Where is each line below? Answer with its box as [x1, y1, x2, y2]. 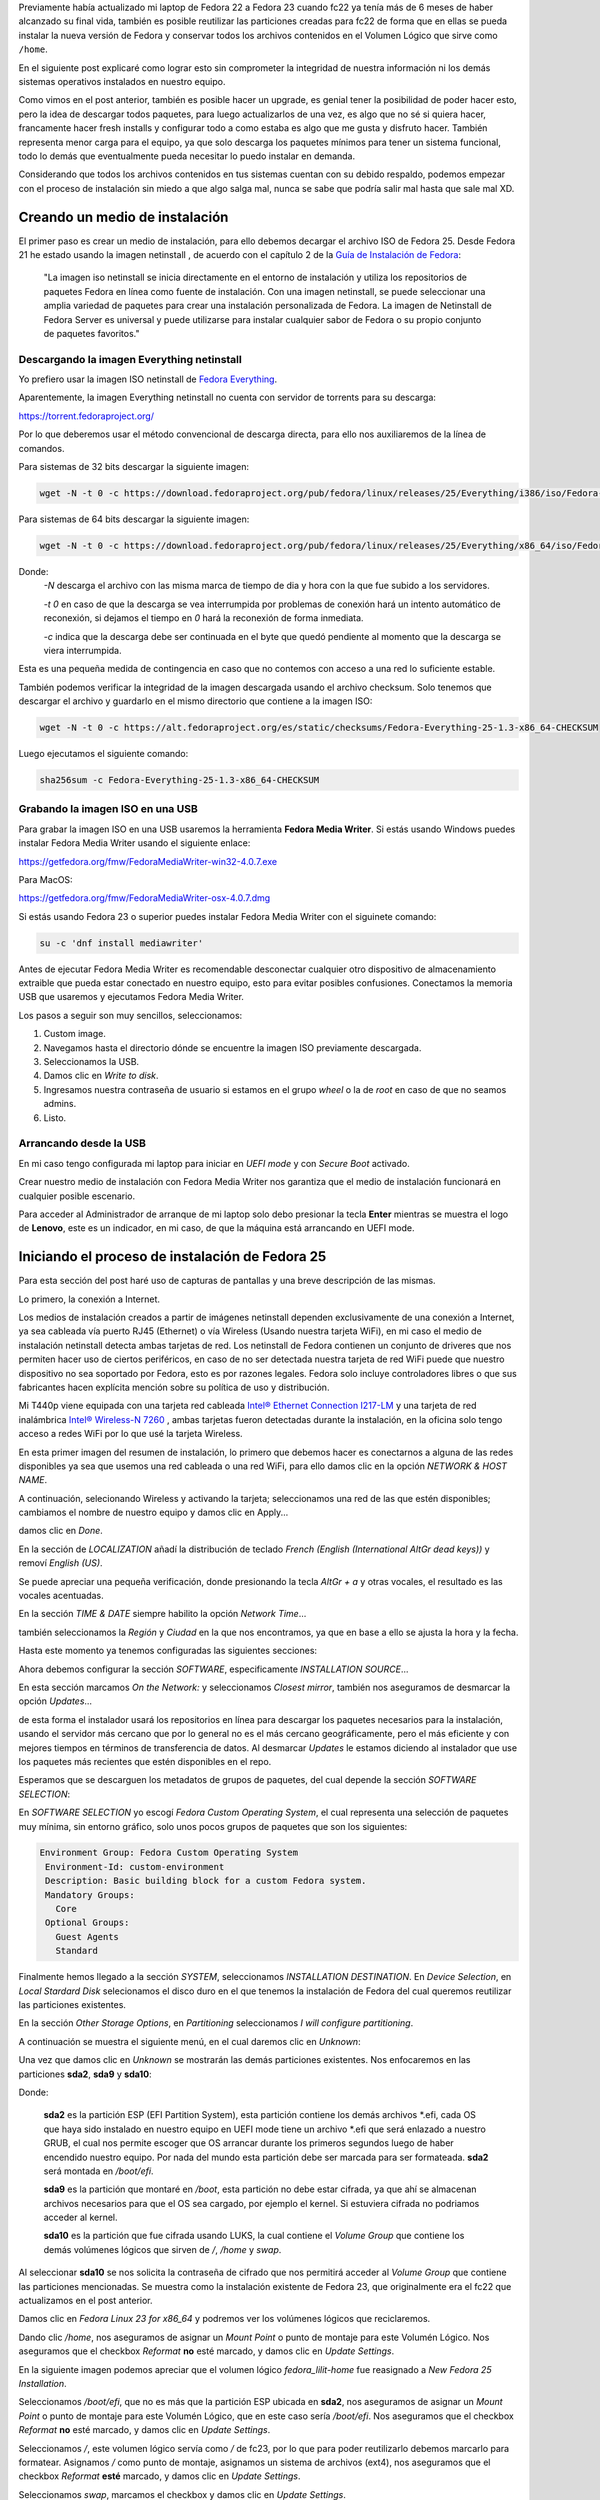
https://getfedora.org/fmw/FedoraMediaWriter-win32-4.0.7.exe [18, 855, 278, 867]
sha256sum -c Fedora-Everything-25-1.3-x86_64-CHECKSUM [39, 775, 320, 786]
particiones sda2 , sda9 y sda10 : [18, 2068, 152, 2080]
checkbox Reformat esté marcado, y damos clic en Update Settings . [18, 2470, 301, 2482]
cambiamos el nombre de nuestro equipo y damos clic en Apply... [18, 1506, 289, 1519]
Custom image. [43, 1028, 107, 1040]
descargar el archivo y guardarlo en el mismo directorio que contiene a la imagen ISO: [18, 695, 373, 707]
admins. [43, 1098, 77, 1110]
